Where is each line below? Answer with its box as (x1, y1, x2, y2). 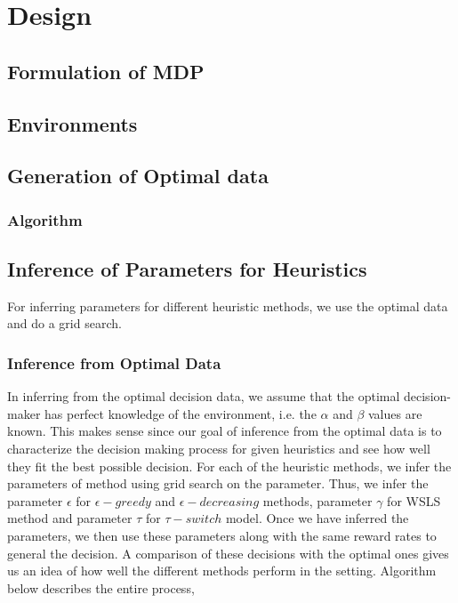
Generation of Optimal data (7, 162, 269, 189)
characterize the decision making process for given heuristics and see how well (7, 438, 430, 457)
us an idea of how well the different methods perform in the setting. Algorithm (7, 561, 437, 580)
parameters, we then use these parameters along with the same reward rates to (7, 526, 437, 544)
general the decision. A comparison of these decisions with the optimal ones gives (7, 543, 449, 562)
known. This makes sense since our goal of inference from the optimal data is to (7, 422, 442, 440)
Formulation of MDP (7, 57, 205, 84)
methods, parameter (262, 491, 373, 510)
